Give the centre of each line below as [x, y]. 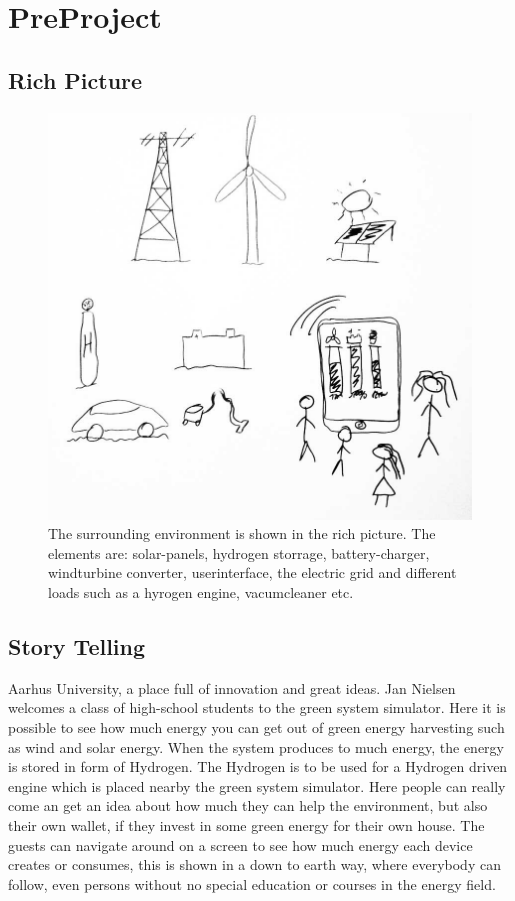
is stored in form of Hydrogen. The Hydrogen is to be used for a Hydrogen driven [258, 766]
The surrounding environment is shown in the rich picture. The [242, 533]
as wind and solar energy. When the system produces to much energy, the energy [256, 746]
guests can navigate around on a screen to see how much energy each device [240, 844]
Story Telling [77, 646]
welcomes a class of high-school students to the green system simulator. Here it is [257, 707]
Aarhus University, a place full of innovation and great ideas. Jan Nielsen [232, 687]
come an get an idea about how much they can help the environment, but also [248, 805]
